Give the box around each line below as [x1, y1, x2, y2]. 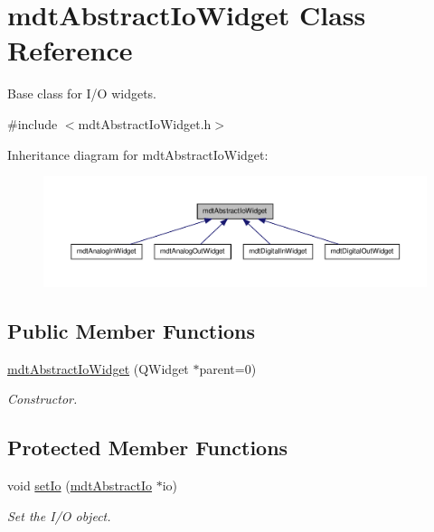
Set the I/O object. [7, 506, 111, 525]
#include [7, 114, 58, 133]
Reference [7, 32, 133, 69]
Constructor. [7, 389, 78, 408]
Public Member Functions [7, 317, 255, 345]
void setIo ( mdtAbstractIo [7, 476, 153, 495]
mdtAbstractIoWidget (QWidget [7, 359, 189, 378]
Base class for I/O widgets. [7, 84, 157, 103]
